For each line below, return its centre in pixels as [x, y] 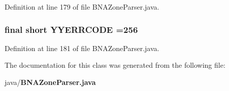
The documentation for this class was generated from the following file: [115, 65]
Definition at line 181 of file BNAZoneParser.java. [82, 48]
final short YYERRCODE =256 [71, 29]
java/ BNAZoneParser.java [50, 82]
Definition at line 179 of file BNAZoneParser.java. [82, 7]
